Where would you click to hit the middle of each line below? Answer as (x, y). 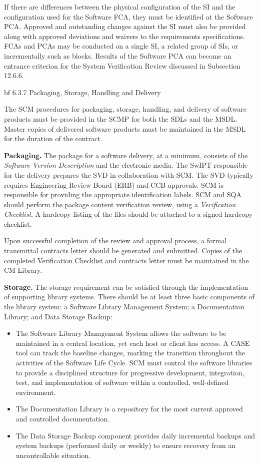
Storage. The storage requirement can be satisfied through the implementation (126, 287)
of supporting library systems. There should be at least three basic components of (129, 297)
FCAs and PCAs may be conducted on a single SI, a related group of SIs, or (121, 46)
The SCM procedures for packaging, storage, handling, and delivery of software (125, 109)
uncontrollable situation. (53, 455)
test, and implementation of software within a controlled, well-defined (122, 382)
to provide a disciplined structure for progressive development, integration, (130, 372)
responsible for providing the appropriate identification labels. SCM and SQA (123, 194)
